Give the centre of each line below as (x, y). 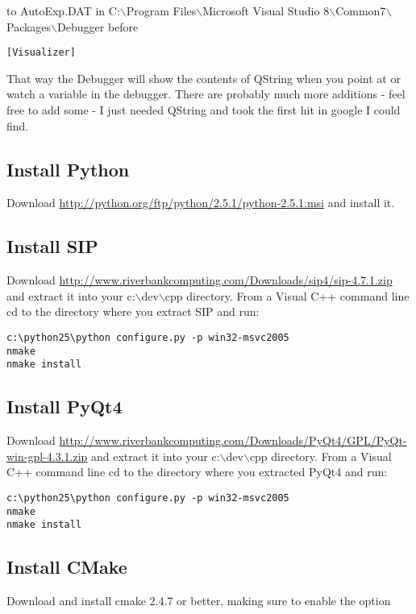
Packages (29, 26)
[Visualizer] (41, 53)
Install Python (68, 169)
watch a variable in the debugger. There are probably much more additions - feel (206, 94)
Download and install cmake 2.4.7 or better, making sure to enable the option (199, 601)
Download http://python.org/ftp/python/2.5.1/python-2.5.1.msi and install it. (201, 203)
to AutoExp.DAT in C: (63, 10)
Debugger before (98, 26)
